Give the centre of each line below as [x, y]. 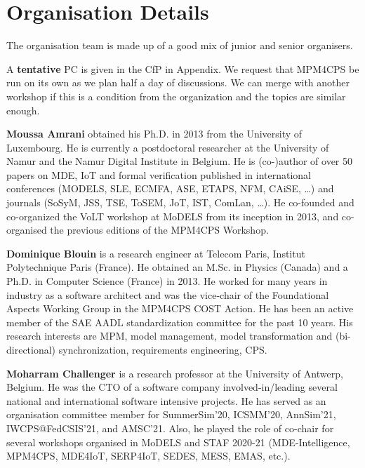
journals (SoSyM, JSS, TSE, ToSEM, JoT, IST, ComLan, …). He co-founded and [180, 202]
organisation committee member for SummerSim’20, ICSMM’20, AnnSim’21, [171, 414]
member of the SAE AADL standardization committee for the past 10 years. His [180, 322]
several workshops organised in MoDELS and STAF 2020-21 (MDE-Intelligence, [178, 442]
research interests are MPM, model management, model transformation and [170, 336]
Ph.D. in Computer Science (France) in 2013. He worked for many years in [167, 281]
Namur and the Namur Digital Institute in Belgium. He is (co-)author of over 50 [180, 161]
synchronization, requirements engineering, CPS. [163, 349]
